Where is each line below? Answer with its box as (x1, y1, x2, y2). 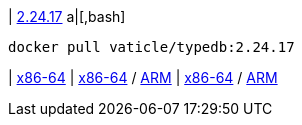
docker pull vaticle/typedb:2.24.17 (8, 39, 295, 55)
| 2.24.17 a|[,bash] (8, 8, 126, 25)
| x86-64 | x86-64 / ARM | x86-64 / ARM (8, 69, 278, 86)
